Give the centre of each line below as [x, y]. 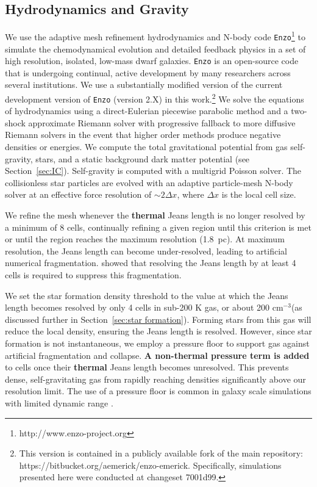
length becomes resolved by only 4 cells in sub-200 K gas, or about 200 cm [144, 307]
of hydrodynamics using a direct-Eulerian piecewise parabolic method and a [147, 111]
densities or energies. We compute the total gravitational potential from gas [146, 147]
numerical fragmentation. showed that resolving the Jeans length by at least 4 [151, 263]
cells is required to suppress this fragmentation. [93, 274]
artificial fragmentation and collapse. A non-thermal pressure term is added [157, 355]
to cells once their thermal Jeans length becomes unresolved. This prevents [147, 367]
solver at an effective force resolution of [78, 194]
